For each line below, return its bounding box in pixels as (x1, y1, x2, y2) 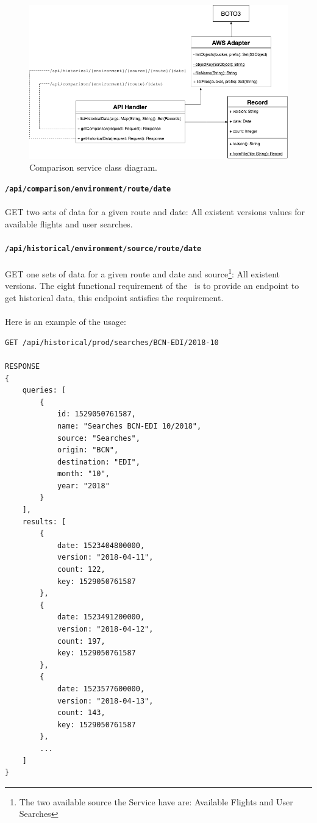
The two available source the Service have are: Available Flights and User (19, 795, 293, 808)
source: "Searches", (57, 433, 140, 443)
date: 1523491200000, (57, 613, 145, 622)
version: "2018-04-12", (57, 625, 154, 633)
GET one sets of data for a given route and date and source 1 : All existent (5, 266, 280, 280)
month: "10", (57, 469, 110, 479)
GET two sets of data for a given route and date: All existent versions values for (5, 205, 305, 218)
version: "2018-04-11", (57, 553, 154, 562)
